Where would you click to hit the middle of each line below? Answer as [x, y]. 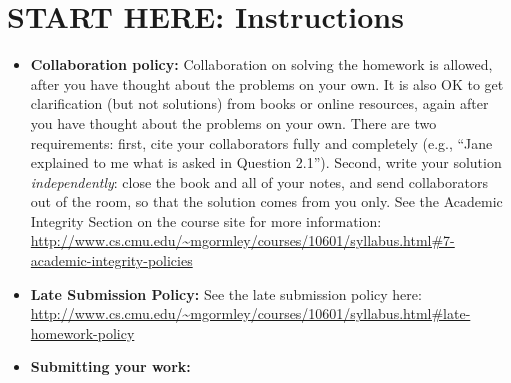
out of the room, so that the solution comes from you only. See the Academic [266, 201]
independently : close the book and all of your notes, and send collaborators [259, 181]
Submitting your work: [110, 366]
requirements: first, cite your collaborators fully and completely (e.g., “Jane [261, 142]
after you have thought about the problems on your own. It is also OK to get [267, 83]
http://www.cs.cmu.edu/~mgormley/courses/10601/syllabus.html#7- [242, 240]
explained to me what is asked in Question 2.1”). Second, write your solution [266, 162]
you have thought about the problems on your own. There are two [233, 122]
